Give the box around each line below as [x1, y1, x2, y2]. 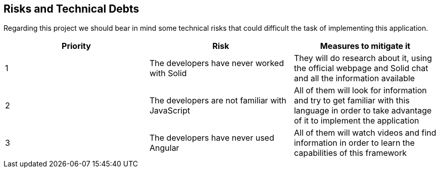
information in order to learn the [294, 138, 415, 148]
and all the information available [294, 73, 415, 84]
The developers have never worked [149, 58, 284, 69]
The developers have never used [149, 133, 274, 143]
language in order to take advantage [294, 105, 432, 116]
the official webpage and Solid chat [294, 63, 428, 74]
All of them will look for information [294, 85, 427, 96]
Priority [62, 41, 91, 51]
